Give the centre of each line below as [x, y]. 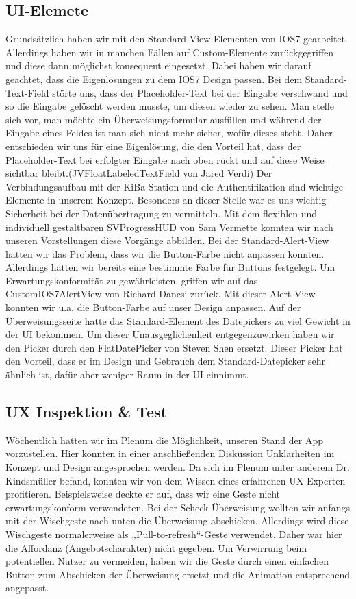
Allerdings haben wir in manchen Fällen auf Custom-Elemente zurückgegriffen [170, 52]
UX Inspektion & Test [87, 412]
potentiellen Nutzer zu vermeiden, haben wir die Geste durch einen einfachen [167, 561]
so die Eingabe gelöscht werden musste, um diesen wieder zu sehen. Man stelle [170, 106]
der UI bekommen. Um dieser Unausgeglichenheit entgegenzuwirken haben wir [170, 334]
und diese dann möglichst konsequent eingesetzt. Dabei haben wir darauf [158, 65]
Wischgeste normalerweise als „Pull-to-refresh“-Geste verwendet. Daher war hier [174, 534]
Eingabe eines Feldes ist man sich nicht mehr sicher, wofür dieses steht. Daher [169, 133]
